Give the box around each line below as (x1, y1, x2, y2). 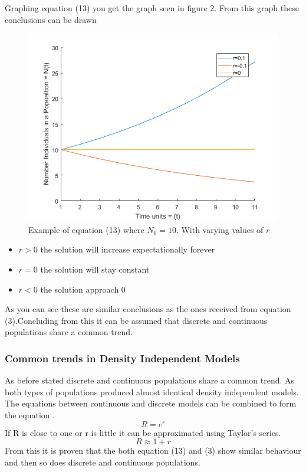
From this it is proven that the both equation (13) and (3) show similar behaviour (5, 444, 301, 457)
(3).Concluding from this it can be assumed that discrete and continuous (5, 314, 268, 326)
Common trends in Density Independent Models (5, 350, 240, 365)
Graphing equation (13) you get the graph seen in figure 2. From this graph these (5, 2, 299, 14)
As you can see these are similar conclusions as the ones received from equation (5, 303, 291, 315)
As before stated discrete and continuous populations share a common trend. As (5, 374, 295, 386)
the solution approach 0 (40, 283, 126, 295)
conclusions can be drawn (5, 13, 97, 25)
